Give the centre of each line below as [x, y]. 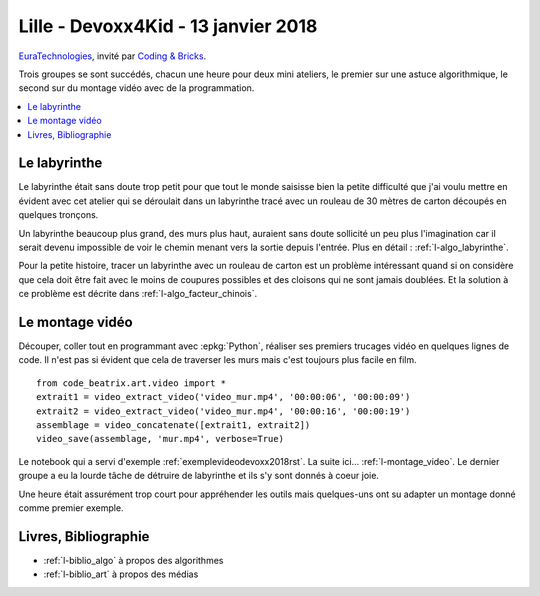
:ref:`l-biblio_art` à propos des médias [121, 574]
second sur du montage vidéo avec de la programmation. [136, 88]
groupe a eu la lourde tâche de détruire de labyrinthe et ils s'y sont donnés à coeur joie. [199, 476]
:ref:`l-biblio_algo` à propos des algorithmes [133, 560]
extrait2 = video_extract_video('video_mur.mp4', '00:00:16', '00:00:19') [223, 411]
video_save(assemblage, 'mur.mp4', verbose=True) [160, 439]
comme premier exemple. [71, 507]
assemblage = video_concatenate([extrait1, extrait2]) [173, 425]
